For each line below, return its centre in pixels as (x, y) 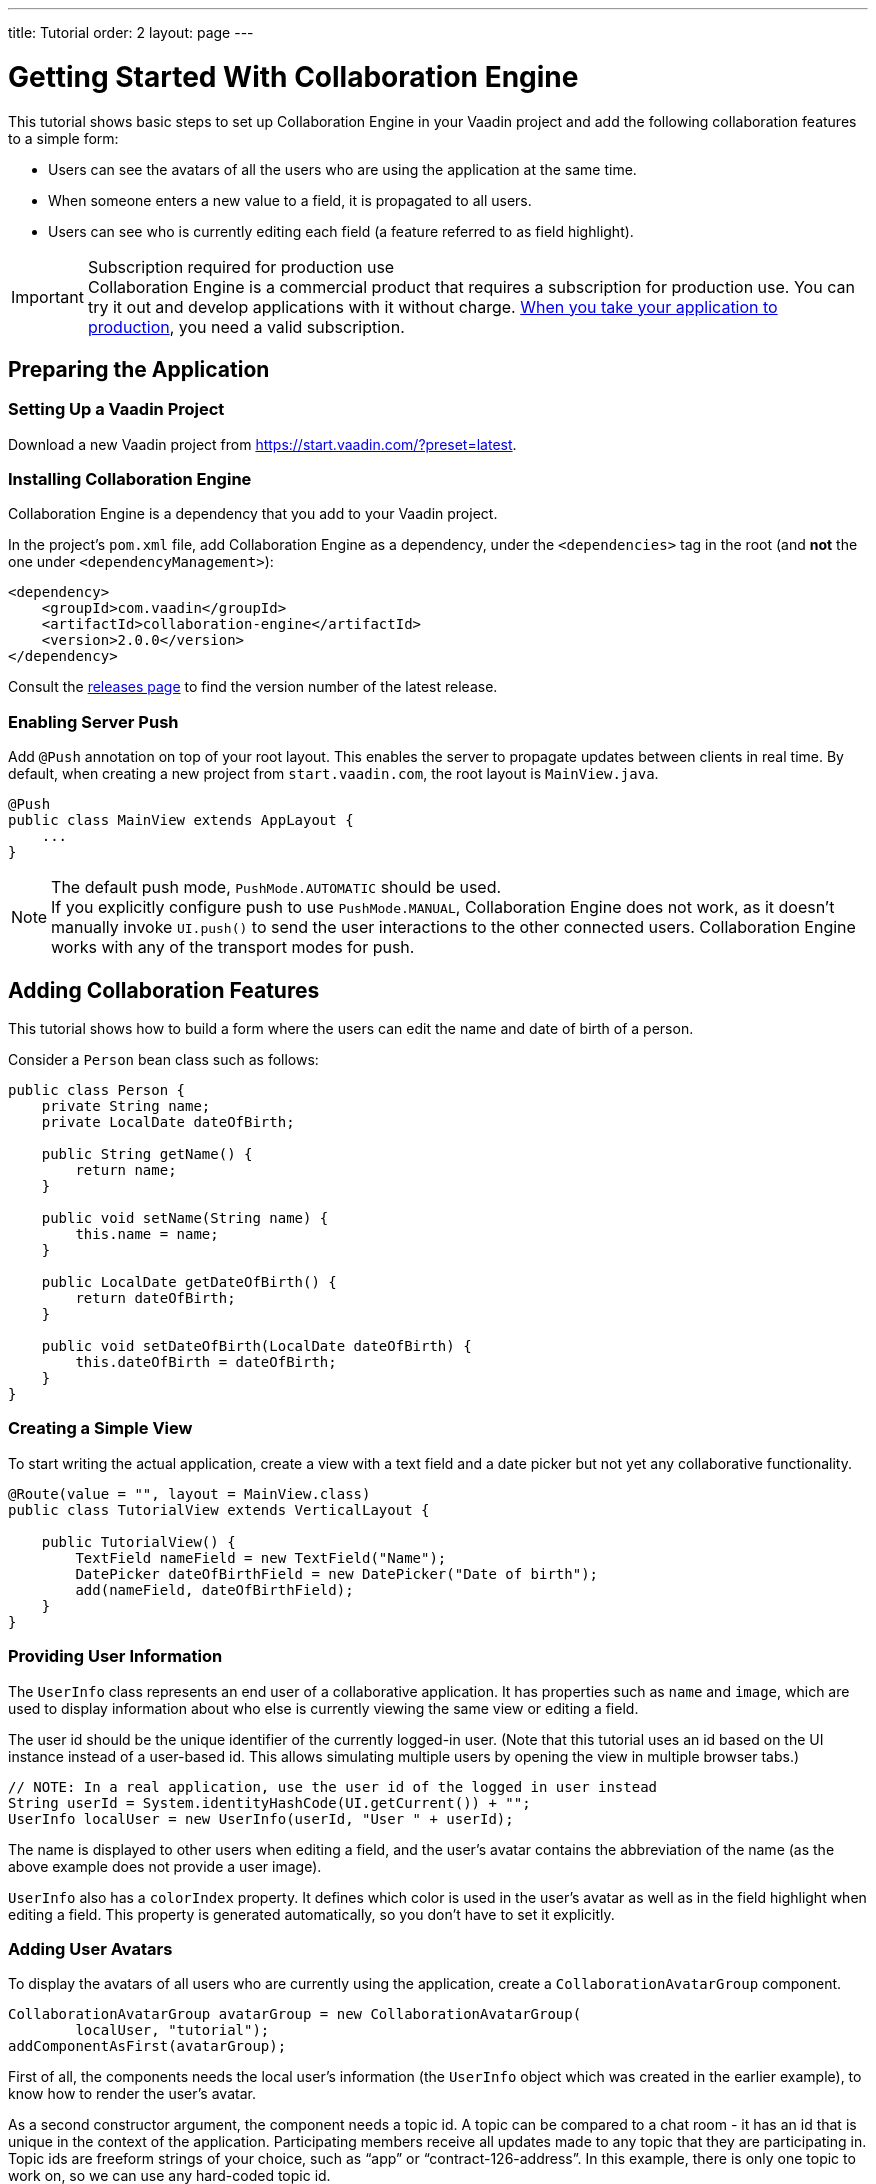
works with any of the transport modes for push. (233, 947)
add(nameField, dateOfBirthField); (214, 1589)
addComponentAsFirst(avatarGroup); (147, 2046)
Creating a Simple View (100, 1428)
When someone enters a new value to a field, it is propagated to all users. (290, 200)
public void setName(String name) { (185, 1218)
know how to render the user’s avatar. (132, 2094)
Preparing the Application (139, 369)
